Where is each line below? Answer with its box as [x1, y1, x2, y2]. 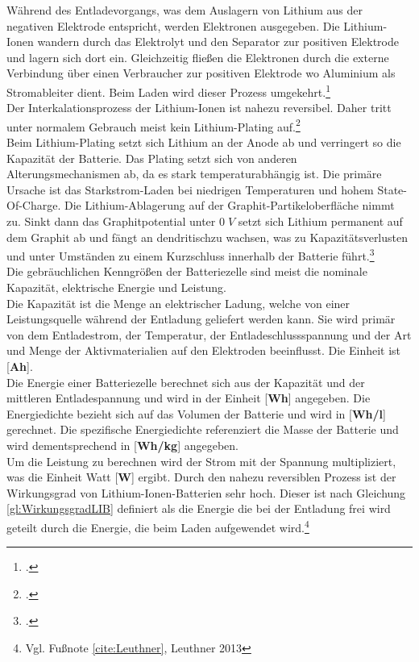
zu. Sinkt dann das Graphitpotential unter [6, 213, 216, 230]
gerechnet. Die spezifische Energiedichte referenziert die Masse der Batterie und [6, 421, 399, 438]
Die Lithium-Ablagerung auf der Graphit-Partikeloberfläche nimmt [64, 197, 395, 214]
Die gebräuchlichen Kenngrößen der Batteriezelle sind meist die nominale [6, 263, 367, 280]
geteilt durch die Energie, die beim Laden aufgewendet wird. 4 [6, 516, 309, 535]
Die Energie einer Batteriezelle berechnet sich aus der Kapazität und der [6, 373, 365, 390]
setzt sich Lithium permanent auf [238, 213, 403, 230]
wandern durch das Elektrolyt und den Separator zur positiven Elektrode [37, 33, 400, 50]
